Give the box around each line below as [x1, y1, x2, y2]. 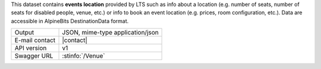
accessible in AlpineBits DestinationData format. [11, 17, 129, 24]
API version [14, 44, 47, 52]
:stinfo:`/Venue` [62, 52, 105, 60]
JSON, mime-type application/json [62, 29, 159, 37]
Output [14, 29, 34, 37]
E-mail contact [14, 36, 56, 45]
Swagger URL [14, 52, 53, 60]
